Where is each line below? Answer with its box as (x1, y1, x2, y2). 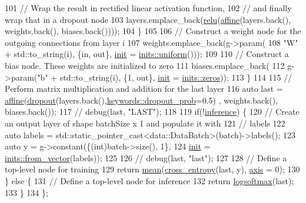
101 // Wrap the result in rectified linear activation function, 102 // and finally (5, 2, 292, 14)
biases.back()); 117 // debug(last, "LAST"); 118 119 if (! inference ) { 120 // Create (5, 105, 300, 118)
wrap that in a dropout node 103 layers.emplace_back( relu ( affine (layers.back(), (5, 13, 291, 25)
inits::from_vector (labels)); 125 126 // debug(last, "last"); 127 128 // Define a (5, 151, 287, 164)
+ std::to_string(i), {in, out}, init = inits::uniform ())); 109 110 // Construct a (5, 48, 289, 60)
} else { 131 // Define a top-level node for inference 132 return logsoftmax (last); (5, 174, 294, 187)
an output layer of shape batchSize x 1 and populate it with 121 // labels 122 (5, 117, 285, 129)
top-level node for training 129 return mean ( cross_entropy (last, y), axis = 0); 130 (5, 163, 300, 175)
